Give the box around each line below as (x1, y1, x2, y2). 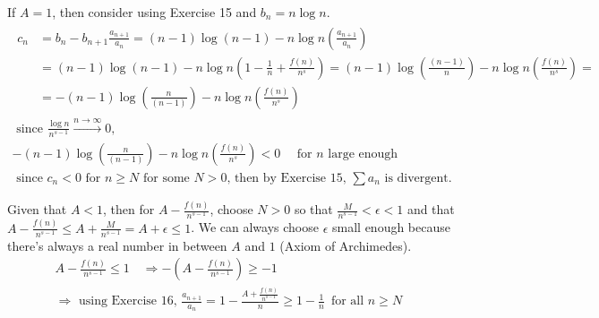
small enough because (332, 218, 450, 236)
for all (330, 295, 364, 308)
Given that (7, 200, 67, 219)
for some (142, 171, 190, 185)
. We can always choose (191, 218, 319, 236)
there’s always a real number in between (7, 236, 227, 254)
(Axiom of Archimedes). (279, 236, 412, 254)
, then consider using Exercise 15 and (52, 3, 257, 21)
